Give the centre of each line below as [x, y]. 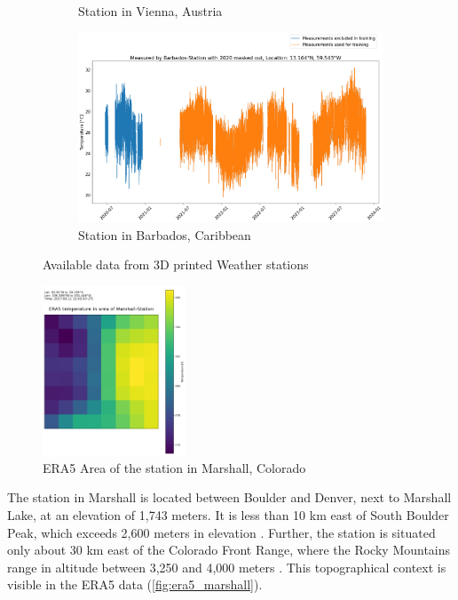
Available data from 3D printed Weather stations [176, 264]
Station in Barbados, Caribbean [165, 234]
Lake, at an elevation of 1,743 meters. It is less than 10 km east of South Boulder [228, 514]
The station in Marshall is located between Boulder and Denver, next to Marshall [229, 497]
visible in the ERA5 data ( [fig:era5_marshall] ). [135, 584]
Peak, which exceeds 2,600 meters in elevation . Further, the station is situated [221, 532]
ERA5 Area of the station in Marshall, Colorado [174, 467]
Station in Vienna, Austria [150, 11]
